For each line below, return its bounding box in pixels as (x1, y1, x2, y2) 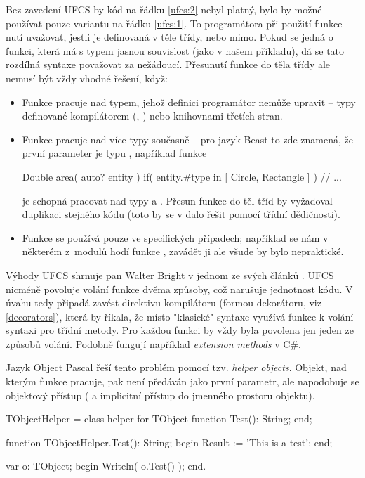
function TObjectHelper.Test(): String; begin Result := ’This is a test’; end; (6, 434, 333, 449)
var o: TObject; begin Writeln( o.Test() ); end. (6, 458, 206, 473)
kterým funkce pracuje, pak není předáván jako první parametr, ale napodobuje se (6, 374, 359, 389)
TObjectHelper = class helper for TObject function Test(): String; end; (6, 411, 312, 426)
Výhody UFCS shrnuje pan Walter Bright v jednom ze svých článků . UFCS (6, 267, 334, 282)
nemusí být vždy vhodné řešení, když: (6, 70, 168, 85)
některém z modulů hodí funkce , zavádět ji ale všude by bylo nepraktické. (22, 244, 344, 259)
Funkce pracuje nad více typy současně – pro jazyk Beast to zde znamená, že (22, 131, 353, 146)
